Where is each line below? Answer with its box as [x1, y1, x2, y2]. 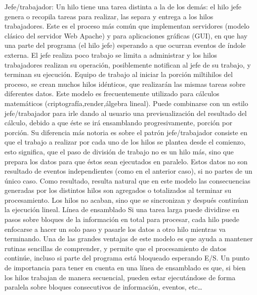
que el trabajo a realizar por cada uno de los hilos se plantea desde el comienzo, [4, 137, 246, 147]
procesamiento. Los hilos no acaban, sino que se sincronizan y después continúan [4, 194, 249, 205]
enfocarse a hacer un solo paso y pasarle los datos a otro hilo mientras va [4, 223, 226, 234]
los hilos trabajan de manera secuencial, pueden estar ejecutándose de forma [4, 272, 236, 282]
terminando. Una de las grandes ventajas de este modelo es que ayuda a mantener [4, 233, 253, 244]
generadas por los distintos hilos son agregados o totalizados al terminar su [4, 185, 231, 195]
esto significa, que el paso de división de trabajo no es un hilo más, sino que [4, 146, 234, 156]
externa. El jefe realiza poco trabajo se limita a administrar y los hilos [4, 49, 217, 60]
